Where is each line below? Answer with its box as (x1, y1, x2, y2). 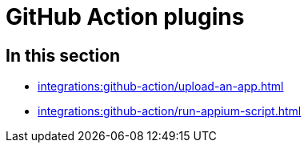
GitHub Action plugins (6, 3, 245, 30)
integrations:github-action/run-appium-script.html (38, 104, 302, 119)
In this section (6, 45, 121, 66)
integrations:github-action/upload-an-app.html (38, 79, 284, 94)
